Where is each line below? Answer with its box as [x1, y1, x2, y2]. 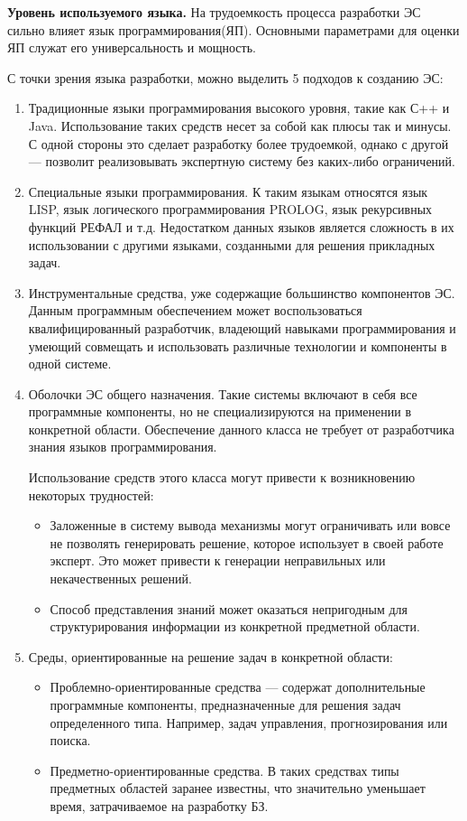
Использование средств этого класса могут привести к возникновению [28, 468, 416, 487]
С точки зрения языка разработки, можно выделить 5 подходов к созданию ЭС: [7, 68, 444, 87]
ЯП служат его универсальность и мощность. [7, 38, 256, 57]
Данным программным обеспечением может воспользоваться [28, 301, 362, 320]
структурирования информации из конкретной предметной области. [50, 617, 420, 636]
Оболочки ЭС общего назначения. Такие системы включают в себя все [28, 384, 417, 403]
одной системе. [28, 354, 112, 373]
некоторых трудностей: [28, 485, 154, 504]
